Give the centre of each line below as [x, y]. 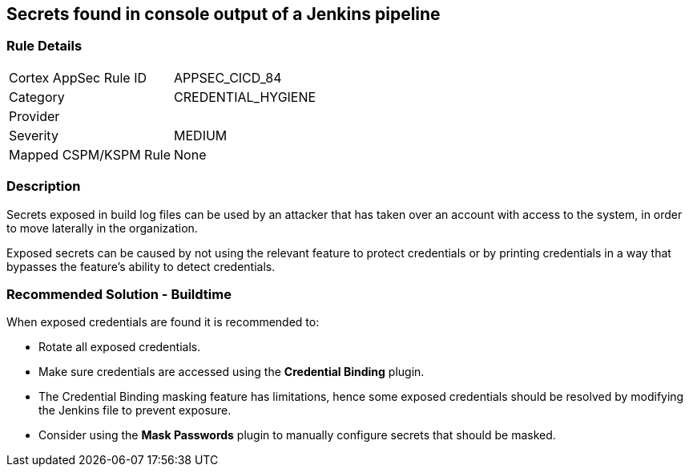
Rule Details [44, 46]
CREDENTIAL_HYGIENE [245, 97]
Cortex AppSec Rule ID [78, 77]
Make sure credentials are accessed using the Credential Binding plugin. [232, 372]
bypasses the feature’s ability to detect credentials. [141, 266]
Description [44, 186]
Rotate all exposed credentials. [120, 347]
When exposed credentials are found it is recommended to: [163, 322]
